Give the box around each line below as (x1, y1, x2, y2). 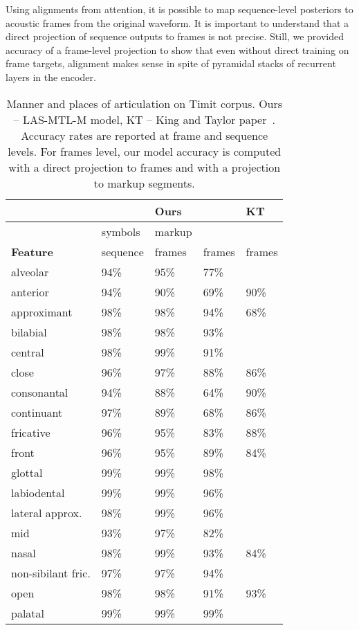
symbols (101, 223, 140, 240)
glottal (11, 464, 43, 480)
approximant (11, 303, 73, 320)
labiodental (11, 484, 65, 501)
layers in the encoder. (6, 69, 96, 84)
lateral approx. (11, 504, 82, 521)
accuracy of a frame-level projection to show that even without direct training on (6, 42, 349, 57)
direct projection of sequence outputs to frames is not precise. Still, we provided (6, 29, 344, 44)
